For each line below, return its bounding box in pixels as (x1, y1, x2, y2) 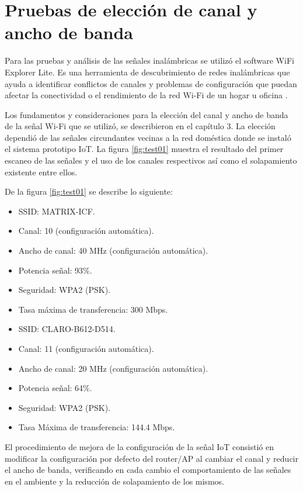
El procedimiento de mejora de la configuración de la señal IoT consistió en (5, 440, 274, 452)
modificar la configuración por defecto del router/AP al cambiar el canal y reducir (5, 452, 298, 464)
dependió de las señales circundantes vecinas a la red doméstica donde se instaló (5, 131, 291, 143)
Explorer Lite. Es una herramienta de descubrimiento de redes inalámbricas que (5, 65, 290, 78)
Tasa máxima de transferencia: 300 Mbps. (18, 303, 168, 315)
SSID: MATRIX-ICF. (18, 205, 95, 217)
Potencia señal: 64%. (18, 382, 92, 394)
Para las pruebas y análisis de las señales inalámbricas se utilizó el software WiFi (5, 54, 294, 67)
